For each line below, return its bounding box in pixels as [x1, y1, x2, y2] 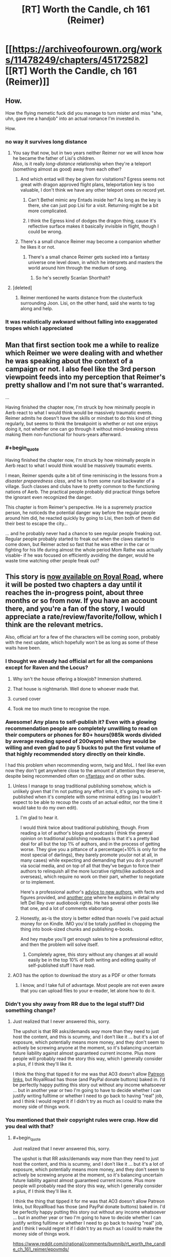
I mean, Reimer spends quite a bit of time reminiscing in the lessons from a [5, 472, 162, 478]
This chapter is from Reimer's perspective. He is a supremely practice [5, 504, 152, 510]
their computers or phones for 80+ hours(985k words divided [5, 731, 162, 738]
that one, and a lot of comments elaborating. [20, 905, 114, 911]
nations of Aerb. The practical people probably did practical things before [5, 489, 160, 495]
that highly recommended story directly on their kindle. [5, 750, 145, 757]
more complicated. [28, 208, 68, 214]
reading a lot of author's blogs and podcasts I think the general [20, 830, 153, 836]
